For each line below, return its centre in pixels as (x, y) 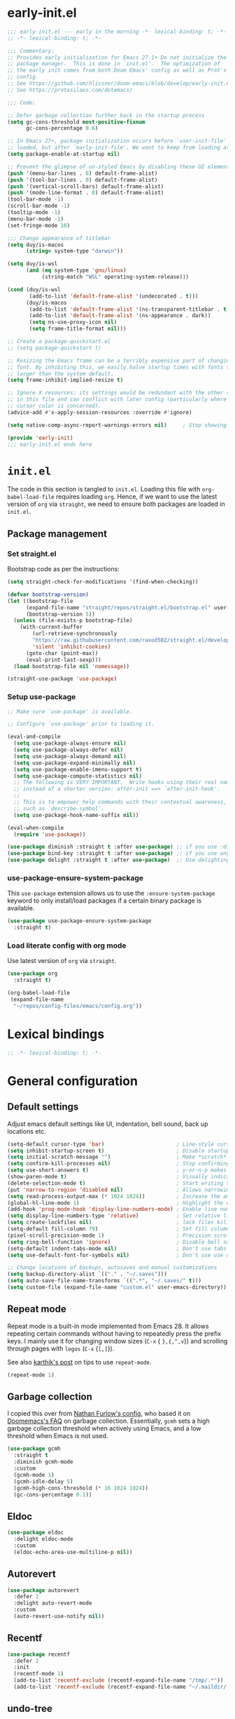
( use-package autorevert (43, 1590)
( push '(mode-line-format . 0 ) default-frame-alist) (86, 193)
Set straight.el (32, 554)
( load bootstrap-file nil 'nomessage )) (72, 666)
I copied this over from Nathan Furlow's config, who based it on (99, 1414)
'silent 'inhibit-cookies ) (72, 646)
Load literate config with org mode (67, 945)
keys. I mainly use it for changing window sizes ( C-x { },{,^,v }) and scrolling (117, 1341)
